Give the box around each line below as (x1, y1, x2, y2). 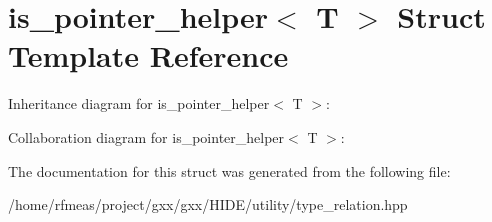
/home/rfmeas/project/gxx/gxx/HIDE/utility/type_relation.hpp (8, 194, 408, 215)
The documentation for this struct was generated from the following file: (8, 160, 451, 181)
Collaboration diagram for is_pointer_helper (8, 126, 285, 147)
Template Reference (8, 35, 289, 76)
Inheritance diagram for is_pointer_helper (8, 93, 270, 114)
